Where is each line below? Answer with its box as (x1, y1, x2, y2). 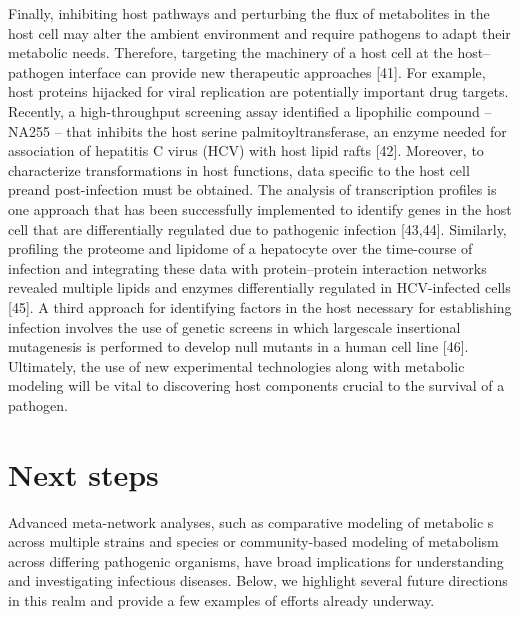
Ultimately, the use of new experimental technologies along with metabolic (8, 355, 465, 376)
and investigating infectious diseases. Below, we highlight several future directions (8, 570, 508, 591)
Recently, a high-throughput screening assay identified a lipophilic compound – (8, 100, 492, 121)
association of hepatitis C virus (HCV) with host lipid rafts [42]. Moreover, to (8, 140, 484, 161)
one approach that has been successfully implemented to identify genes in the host (8, 198, 512, 219)
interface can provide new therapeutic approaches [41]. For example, (68, 61, 486, 82)
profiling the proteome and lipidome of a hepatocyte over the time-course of (8, 238, 473, 259)
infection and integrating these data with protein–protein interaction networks (8, 257, 487, 278)
